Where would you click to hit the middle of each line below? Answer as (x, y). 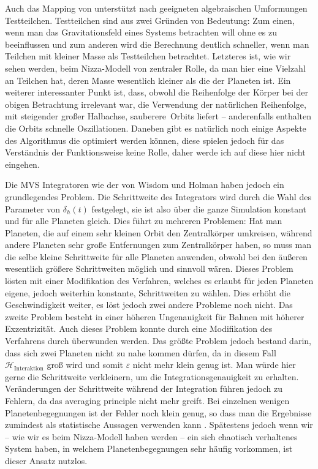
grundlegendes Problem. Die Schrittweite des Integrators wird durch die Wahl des (158, 196)
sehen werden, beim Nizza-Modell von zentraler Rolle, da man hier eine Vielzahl (155, 68)
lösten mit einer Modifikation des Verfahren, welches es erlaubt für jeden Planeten (159, 281)
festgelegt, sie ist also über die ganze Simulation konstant (199, 208)
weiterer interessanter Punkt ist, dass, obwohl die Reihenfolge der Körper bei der (157, 92)
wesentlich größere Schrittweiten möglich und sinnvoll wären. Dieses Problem (149, 268)
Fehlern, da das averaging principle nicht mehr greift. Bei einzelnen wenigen (147, 400)
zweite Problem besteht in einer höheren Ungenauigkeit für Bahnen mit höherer (155, 316)
